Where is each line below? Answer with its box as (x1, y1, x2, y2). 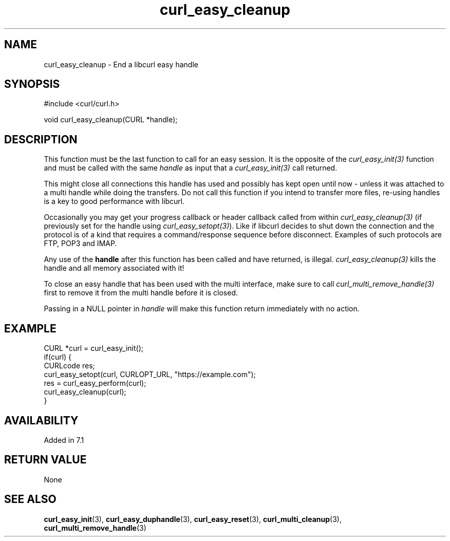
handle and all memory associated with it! (44, 264, 184, 273)
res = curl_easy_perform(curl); (44, 379, 146, 388)
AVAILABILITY (4, 414, 79, 427)
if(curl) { (44, 352, 72, 362)
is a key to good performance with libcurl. (44, 197, 185, 206)
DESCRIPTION (4, 133, 78, 146)
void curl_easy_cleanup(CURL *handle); (44, 115, 178, 124)
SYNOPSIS (4, 78, 60, 91)
